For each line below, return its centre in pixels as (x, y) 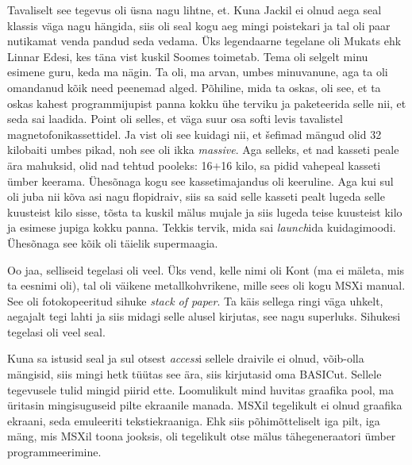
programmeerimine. (54, 452)
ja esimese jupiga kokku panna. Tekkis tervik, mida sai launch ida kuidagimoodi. (202, 227)
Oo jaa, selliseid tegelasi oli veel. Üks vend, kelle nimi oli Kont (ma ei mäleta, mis (206, 269)
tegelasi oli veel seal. (56, 331)
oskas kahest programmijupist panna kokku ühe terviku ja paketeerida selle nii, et (207, 103)
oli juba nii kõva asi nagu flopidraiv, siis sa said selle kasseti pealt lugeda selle (196, 196)
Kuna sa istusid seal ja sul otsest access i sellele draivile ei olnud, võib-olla (186, 358)
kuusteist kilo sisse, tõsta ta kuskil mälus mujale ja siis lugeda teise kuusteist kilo (205, 211)
